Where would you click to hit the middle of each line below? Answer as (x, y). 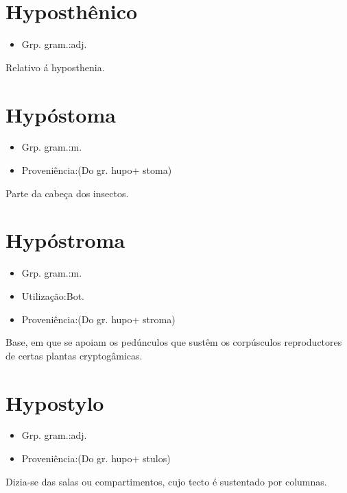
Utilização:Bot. (53, 295)
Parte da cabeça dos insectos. (67, 193)
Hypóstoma (61, 114)
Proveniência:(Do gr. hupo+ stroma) (98, 319)
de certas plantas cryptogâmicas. (74, 355)
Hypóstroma (65, 240)
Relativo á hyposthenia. (55, 67)
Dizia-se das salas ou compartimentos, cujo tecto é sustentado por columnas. (166, 481)
